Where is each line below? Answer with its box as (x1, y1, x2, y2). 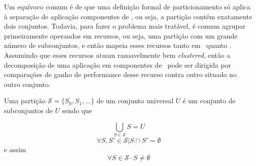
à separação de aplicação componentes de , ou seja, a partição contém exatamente (4, 11, 253, 21)
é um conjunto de (182, 95, 236, 106)
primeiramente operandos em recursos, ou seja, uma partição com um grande (4, 30, 238, 41)
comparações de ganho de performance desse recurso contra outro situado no (4, 69, 237, 80)
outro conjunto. (4, 79, 51, 89)
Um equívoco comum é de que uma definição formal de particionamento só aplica (4, 1, 251, 11)
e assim (4, 144, 26, 154)
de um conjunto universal (97, 95, 174, 106)
